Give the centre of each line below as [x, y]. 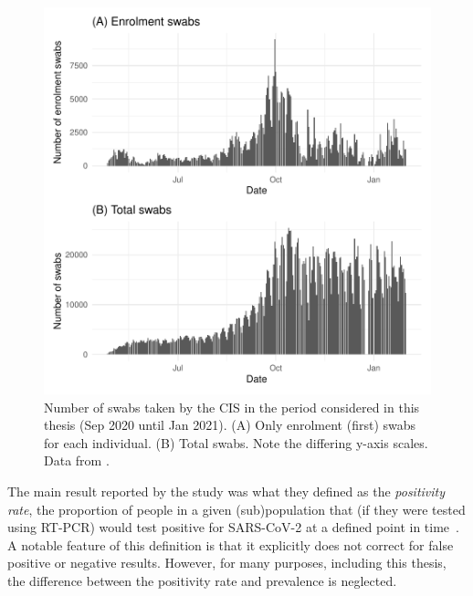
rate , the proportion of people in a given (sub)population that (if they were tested [236, 509]
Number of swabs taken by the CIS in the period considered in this [232, 407]
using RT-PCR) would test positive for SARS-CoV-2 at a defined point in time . [233, 527]
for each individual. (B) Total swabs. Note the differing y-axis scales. [236, 442]
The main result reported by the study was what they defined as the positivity [226, 491]
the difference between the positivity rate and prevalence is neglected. [202, 580]
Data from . [77, 460]
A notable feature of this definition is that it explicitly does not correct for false [231, 544]
